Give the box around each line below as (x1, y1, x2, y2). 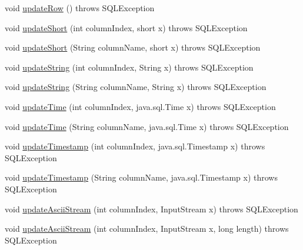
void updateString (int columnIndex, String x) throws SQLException (5, 61, 254, 73)
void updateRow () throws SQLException (5, 2, 155, 14)
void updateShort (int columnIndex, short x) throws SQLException (5, 21, 248, 34)
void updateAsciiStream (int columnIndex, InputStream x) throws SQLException (5, 202, 298, 215)
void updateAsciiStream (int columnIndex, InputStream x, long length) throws (5, 222, 289, 235)
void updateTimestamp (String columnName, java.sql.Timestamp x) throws (5, 171, 278, 184)
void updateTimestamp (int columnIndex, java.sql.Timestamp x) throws (5, 140, 265, 152)
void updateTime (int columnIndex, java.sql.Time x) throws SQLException (5, 100, 276, 112)
